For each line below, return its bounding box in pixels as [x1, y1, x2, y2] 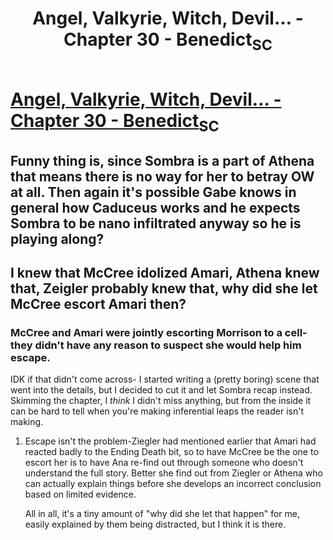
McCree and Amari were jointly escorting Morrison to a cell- [10, 326, 308, 340]
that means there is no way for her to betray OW [10, 168, 315, 185]
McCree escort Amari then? [10, 296, 187, 313]
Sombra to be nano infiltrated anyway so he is [10, 215, 302, 232]
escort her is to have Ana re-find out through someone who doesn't [24, 457, 304, 469]
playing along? [10, 230, 105, 247]
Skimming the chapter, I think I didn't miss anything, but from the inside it [10, 395, 312, 407]
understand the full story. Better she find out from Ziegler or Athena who [24, 467, 323, 479]
